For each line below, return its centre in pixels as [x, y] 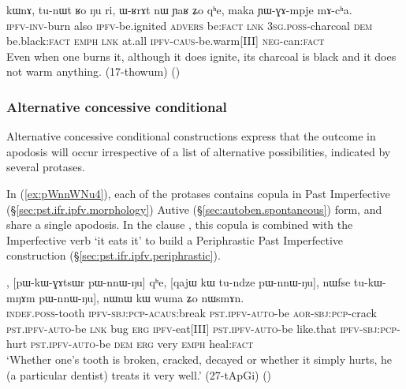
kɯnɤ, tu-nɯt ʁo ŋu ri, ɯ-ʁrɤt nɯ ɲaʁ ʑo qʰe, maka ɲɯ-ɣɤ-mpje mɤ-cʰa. [179, 9]
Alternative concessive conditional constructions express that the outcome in [191, 136]
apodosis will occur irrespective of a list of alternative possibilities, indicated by [199, 151]
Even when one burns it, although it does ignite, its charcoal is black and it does [201, 56]
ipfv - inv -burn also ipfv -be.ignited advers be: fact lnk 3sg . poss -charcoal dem [190, 25]
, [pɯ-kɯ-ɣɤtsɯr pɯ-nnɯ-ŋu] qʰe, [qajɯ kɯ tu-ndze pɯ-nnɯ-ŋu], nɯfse [179, 281]
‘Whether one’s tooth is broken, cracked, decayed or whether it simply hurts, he [199, 359]
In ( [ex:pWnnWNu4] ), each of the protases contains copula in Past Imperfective [198, 193]
